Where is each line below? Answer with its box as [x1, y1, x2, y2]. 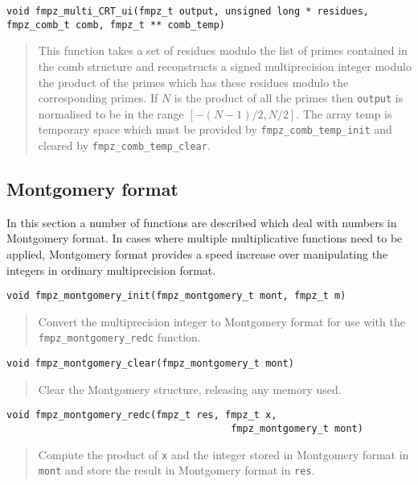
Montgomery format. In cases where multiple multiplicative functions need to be [6, 230, 403, 247]
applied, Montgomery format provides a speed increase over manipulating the [6, 246, 388, 263]
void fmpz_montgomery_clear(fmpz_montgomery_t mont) [6, 358, 294, 370]
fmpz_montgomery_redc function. [38, 329, 201, 346]
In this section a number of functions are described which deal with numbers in [6, 213, 397, 230]
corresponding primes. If [38, 89, 158, 106]
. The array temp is [296, 105, 392, 122]
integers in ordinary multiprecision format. [6, 261, 216, 278]
